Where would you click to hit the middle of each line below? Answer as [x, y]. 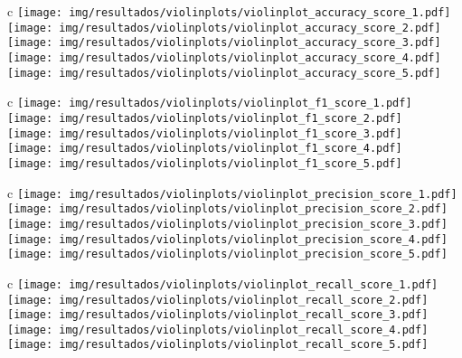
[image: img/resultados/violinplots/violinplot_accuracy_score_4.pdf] [224, 57]
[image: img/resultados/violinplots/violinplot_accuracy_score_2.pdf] [224, 28]
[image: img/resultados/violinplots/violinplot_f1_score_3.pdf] [205, 133]
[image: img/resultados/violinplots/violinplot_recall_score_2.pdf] [218, 300]
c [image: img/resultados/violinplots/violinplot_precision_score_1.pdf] [232, 192]
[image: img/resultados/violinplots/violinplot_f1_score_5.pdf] [205, 163]
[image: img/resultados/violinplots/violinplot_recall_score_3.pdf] [218, 315]
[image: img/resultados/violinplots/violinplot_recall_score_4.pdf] [218, 330]
